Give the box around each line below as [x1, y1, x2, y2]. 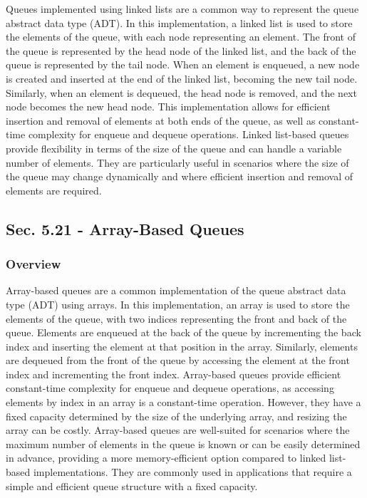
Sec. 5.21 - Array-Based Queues [6, 217, 244, 239]
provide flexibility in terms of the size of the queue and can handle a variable [6, 140, 342, 155]
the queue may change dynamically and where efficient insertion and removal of [6, 169, 353, 184]
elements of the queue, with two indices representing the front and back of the [6, 311, 347, 326]
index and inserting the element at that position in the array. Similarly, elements [6, 338, 358, 353]
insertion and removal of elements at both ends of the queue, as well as [6, 113, 316, 128]
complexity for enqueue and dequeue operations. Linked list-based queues [28, 127, 349, 142]
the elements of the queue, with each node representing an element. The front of [6, 29, 356, 44]
